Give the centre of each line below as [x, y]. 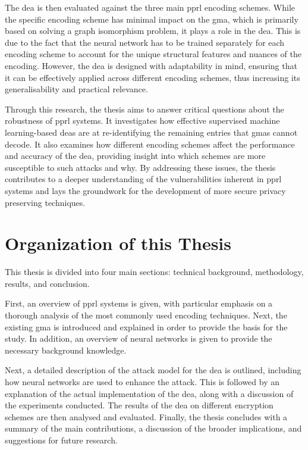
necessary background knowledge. [66, 350]
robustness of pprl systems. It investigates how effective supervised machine [142, 121]
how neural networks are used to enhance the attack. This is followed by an [142, 381]
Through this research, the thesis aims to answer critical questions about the [144, 109]
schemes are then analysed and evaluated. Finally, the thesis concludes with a [146, 416]
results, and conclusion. [47, 283]
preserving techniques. [45, 202]
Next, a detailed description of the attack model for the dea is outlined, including [153, 370]
